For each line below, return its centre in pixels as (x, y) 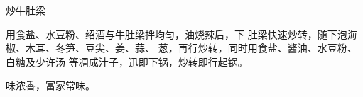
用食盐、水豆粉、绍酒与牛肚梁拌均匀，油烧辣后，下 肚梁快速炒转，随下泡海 (181, 34)
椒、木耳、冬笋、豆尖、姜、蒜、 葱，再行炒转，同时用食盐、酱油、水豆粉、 (181, 48)
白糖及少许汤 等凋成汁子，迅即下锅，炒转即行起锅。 (127, 61)
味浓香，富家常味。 (50, 85)
